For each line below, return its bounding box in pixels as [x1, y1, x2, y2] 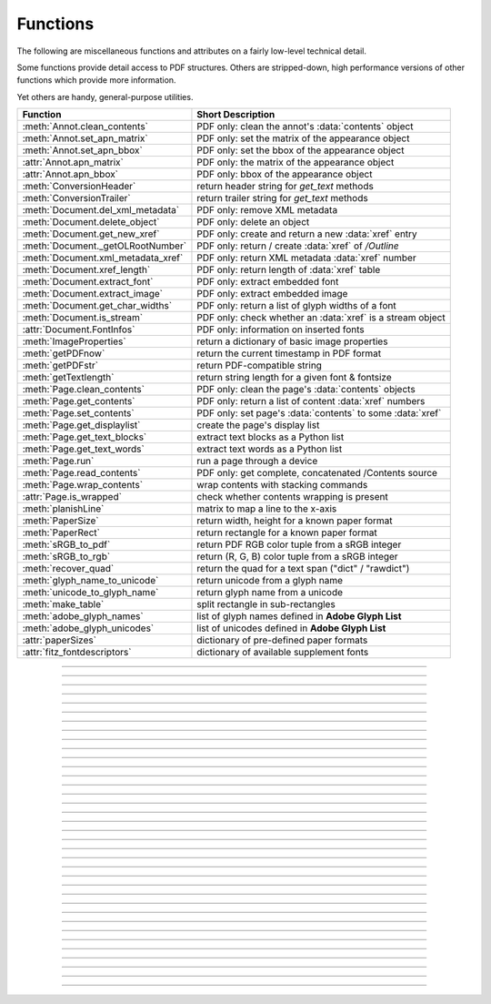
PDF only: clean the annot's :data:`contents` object [196, 120, 414, 133]
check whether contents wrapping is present [196, 491, 388, 503]
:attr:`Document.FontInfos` [22, 323, 135, 336]
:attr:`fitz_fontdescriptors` [22, 646, 132, 659]
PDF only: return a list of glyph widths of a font [196, 299, 396, 312]
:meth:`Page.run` [22, 455, 95, 468]
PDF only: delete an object [196, 216, 310, 228]
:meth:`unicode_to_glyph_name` [22, 586, 159, 599]
